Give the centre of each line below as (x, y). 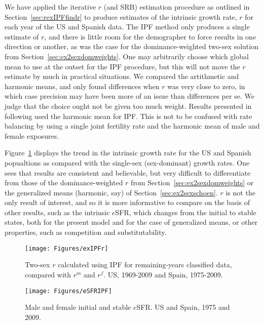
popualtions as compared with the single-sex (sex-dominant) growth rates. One (127, 162)
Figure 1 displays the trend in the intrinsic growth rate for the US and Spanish (128, 153)
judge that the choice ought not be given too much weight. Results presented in (128, 106)
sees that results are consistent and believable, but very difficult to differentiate (128, 172)
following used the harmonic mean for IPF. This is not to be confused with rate (128, 116)
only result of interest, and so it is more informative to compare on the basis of (127, 202)
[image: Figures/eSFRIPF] (68, 291)
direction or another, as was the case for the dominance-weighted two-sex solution (131, 46)
